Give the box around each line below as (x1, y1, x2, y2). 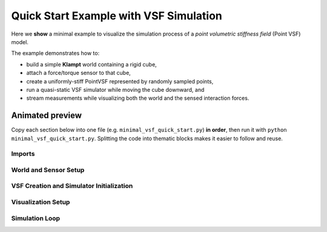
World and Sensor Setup (11, 166, 85, 174)
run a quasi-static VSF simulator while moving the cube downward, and (26, 86, 205, 93)
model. (11, 38, 28, 45)
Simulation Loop (11, 214, 61, 222)
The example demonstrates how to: (11, 50, 100, 57)
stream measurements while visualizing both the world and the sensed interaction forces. (26, 94, 249, 102)
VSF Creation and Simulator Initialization (11, 182, 133, 190)
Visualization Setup (11, 198, 70, 207)
